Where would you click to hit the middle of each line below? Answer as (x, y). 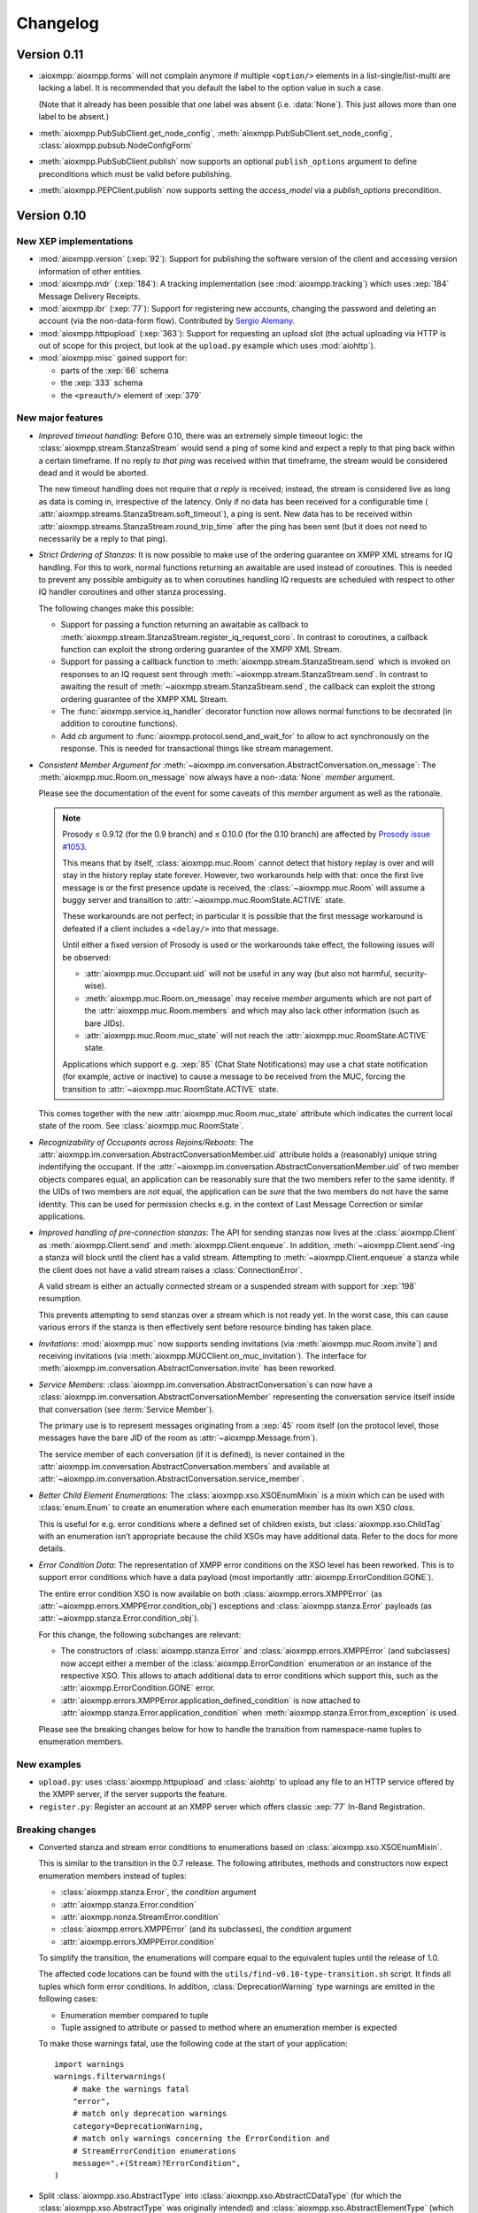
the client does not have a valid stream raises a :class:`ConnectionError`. (171, 1269)
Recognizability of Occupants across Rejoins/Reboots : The (146, 1142)
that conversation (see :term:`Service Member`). (126, 1409)
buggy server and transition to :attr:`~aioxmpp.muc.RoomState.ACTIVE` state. (204, 900)
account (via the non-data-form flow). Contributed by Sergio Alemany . (167, 321)
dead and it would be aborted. (93, 473)
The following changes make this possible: (116, 608)
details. (52, 1548)
